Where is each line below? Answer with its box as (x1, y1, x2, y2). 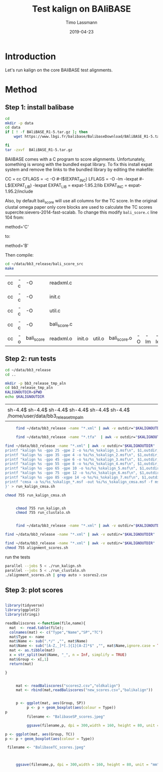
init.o (77, 335, 89, 342)
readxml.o (49, 335, 73, 342)
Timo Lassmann (65, 19, 98, 25)
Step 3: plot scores (5, 586, 64, 594)
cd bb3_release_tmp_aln (5, 385, 53, 390)
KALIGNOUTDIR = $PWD (5, 390, 42, 395)
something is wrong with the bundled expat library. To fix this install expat (5, 161, 152, 167)
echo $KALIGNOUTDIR (5, 394, 45, 399)
